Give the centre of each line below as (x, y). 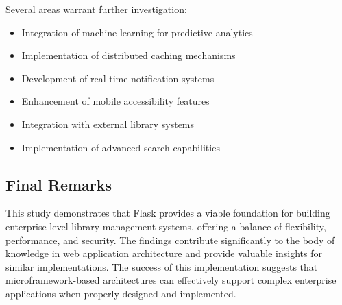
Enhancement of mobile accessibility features (115, 101)
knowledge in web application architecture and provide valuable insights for (164, 253)
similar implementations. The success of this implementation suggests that (162, 266)
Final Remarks (59, 184)
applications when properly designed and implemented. (121, 293)
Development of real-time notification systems (118, 78)
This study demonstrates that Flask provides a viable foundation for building (168, 213)
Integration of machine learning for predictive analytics (137, 32)
